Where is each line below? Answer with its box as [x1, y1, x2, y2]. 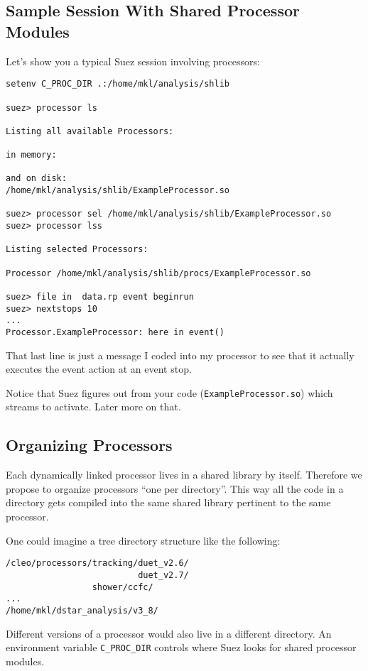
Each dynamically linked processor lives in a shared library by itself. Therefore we [6, 467, 362, 482]
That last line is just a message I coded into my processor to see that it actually [6, 347, 355, 362]
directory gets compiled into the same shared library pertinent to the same [6, 495, 331, 510]
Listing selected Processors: [6, 244, 148, 255]
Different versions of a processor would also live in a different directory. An [6, 626, 332, 640]
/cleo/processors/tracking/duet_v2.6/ [6, 558, 189, 569]
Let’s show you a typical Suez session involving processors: [6, 53, 260, 68]
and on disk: [6, 173, 67, 184]
